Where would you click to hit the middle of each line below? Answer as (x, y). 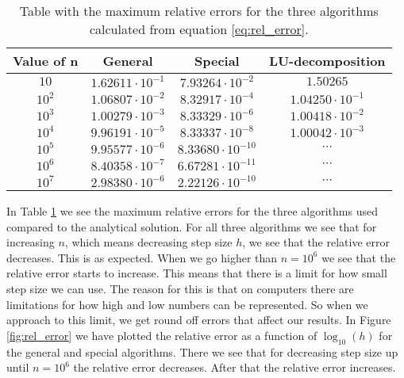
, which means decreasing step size (148, 242)
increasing (31, 242)
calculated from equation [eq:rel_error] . (199, 29)
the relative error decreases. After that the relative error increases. (235, 367)
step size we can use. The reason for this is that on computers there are (180, 288)
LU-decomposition (327, 61)
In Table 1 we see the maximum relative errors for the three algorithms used (192, 211)
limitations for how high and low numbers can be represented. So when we (187, 304)
